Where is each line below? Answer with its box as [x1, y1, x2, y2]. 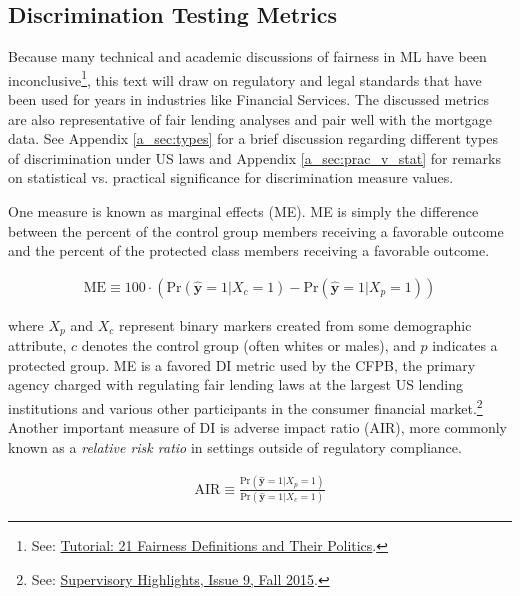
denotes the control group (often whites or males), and [81, 335, 416, 356]
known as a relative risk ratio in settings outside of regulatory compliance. [8, 436, 462, 457]
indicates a [432, 335, 498, 356]
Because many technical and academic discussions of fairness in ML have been [8, 46, 487, 67]
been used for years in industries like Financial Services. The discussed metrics [8, 89, 489, 110]
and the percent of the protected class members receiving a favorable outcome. [8, 240, 490, 261]
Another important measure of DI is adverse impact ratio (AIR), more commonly [8, 417, 507, 438]
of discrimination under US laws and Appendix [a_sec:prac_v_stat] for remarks [8, 147, 502, 168]
